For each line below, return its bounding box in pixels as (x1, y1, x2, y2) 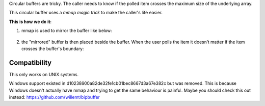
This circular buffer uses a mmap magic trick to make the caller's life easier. (9, 10, 163, 16)
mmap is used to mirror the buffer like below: (21, 27, 112, 34)
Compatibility (9, 58, 52, 67)
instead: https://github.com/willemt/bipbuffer (9, 94, 100, 100)
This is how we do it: (9, 19, 52, 25)
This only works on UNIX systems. (9, 71, 79, 77)
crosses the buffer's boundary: (21, 46, 84, 52)
